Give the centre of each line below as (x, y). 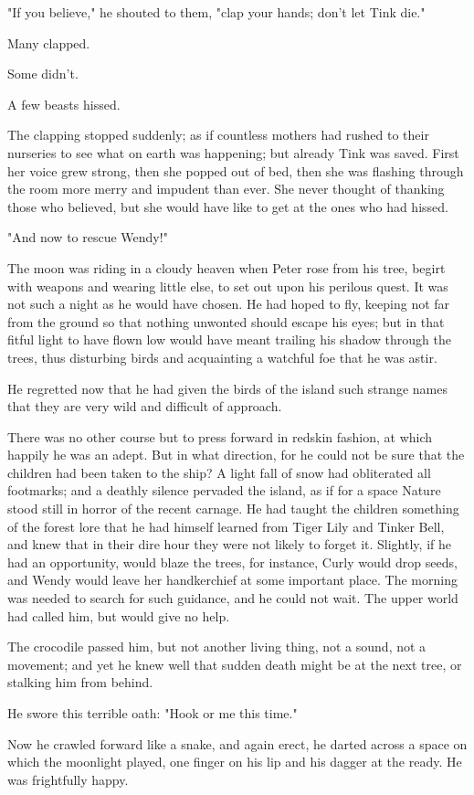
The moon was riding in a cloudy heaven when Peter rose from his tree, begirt (226, 267)
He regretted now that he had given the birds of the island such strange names (227, 388)
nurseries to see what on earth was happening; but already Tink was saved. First (233, 152)
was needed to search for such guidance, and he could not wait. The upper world (233, 598)
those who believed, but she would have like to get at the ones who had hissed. (228, 206)
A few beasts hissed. (64, 104)
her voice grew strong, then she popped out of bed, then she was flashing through (236, 170)
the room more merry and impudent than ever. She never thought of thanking (226, 189)
